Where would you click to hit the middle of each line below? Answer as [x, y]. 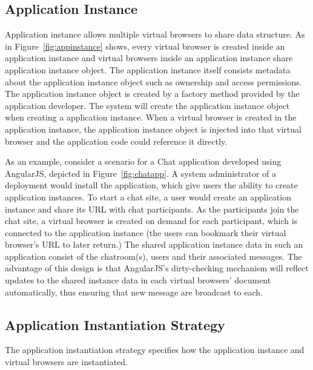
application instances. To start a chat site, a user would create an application [148, 197]
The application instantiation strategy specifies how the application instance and [155, 350]
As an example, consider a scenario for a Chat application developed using [143, 161]
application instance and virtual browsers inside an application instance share [149, 58]
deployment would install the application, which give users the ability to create [151, 185]
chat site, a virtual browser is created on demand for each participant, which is [151, 221]
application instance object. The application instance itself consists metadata [148, 69]
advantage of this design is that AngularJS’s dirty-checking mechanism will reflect [157, 268]
